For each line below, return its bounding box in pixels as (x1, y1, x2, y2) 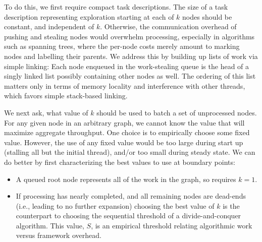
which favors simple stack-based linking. (4, 90, 128, 101)
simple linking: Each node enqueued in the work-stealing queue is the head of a (4, 60, 249, 71)
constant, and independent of (4, 21, 94, 32)
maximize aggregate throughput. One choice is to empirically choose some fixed (4, 127, 250, 138)
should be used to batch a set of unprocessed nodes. (96, 107, 257, 117)
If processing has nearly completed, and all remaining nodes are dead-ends (16, 191, 246, 201)
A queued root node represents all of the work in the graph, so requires (16, 173, 236, 184)
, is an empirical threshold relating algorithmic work (91, 220, 252, 230)
